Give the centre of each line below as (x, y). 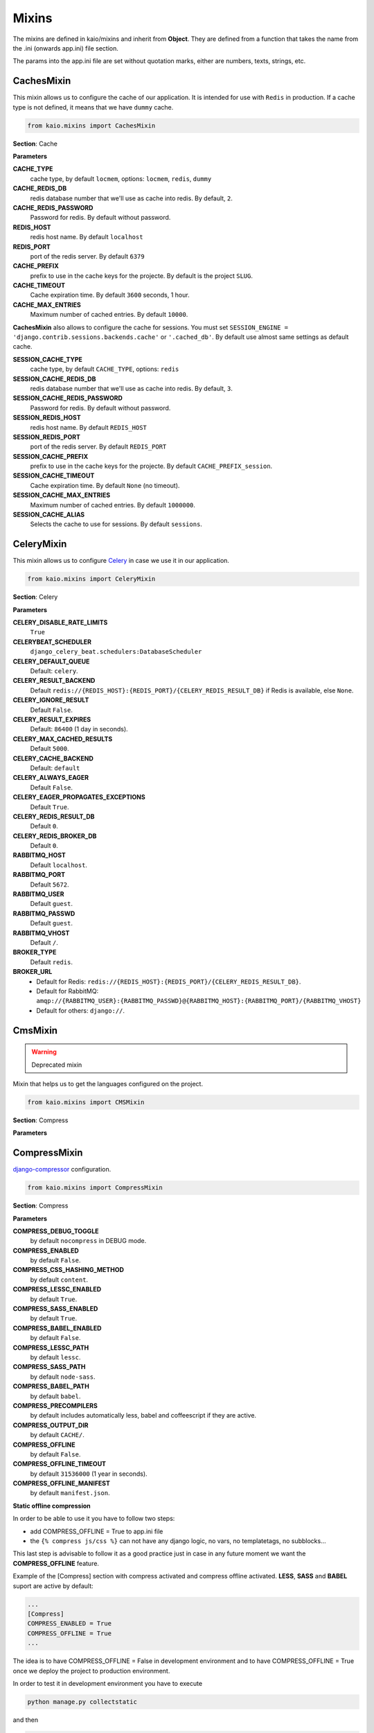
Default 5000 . (50, 749)
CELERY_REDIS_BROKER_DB (55, 836)
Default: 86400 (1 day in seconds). (79, 729)
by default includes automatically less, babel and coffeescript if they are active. (143, 1416)
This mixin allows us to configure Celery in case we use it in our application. (121, 561)
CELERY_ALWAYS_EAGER (51, 778)
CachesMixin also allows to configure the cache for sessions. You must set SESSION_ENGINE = (151, 327)
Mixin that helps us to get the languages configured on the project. (108, 1083)
